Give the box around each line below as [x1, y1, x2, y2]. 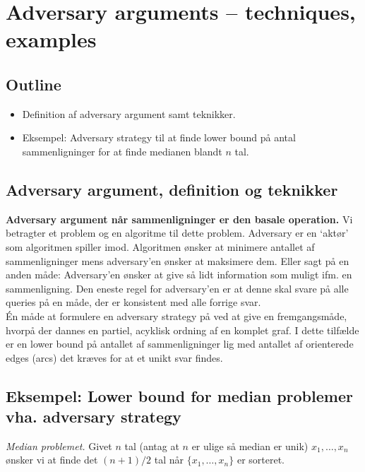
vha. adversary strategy [6, 406, 181, 427]
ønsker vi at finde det [6, 452, 98, 467]
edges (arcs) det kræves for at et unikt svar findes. [6, 350, 223, 365]
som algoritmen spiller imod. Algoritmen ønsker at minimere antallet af [6, 239, 315, 254]
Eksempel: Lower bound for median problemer [6, 384, 353, 406]
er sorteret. [237, 452, 285, 467]
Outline [6, 73, 61, 95]
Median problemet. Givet [6, 438, 112, 453]
